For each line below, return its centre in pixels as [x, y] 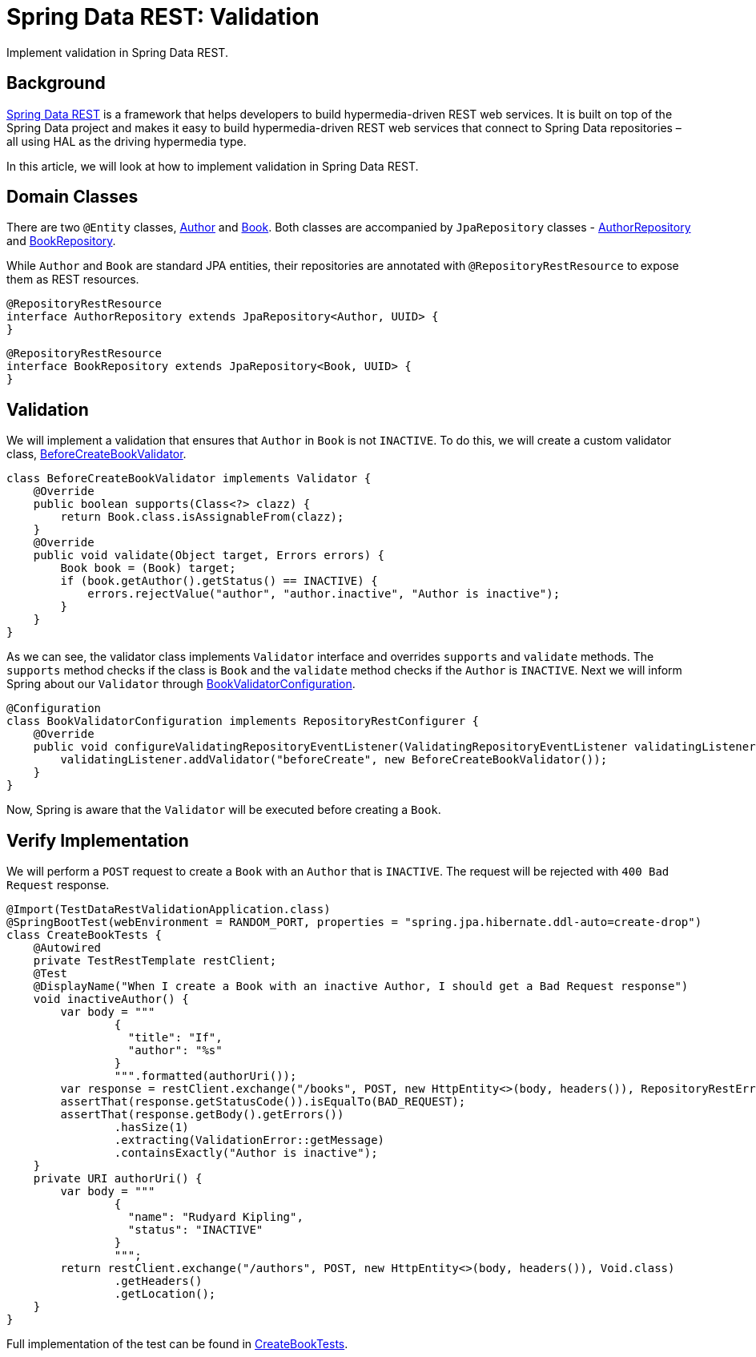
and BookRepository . [61, 241]
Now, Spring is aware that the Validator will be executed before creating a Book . [224, 810]
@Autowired [67, 948]
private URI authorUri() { [118, 1179]
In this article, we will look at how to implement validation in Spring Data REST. [213, 166]
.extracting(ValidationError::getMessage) [249, 1140]
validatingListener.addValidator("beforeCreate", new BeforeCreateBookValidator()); [334, 760]
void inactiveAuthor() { [111, 999]
